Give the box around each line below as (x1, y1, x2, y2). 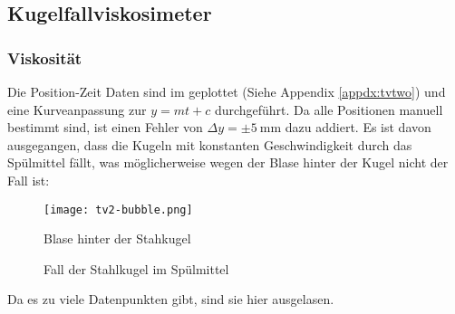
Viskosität (7, 46, 82, 69)
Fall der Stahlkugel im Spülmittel (44, 259, 229, 278)
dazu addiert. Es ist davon (285, 118, 431, 137)
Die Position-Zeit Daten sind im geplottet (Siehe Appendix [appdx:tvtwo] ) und (7, 82, 446, 100)
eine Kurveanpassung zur (7, 100, 147, 119)
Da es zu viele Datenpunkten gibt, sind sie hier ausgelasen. (7, 290, 334, 309)
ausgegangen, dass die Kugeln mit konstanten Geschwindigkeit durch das (7, 135, 412, 154)
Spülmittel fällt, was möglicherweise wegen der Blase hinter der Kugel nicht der (7, 153, 449, 172)
